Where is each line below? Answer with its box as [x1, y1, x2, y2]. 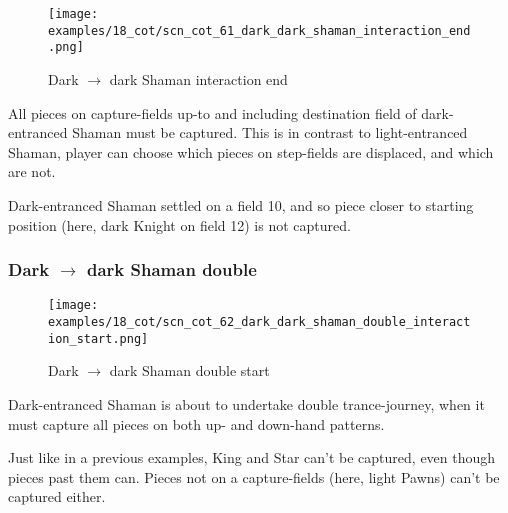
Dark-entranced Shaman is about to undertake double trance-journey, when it [8, 393, 485, 414]
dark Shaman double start [109, 360, 270, 381]
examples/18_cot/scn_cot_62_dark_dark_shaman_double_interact [48, 315, 471, 329]
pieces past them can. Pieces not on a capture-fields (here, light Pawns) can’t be [8, 466, 500, 487]
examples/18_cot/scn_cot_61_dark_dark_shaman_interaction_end [48, 23, 471, 38]
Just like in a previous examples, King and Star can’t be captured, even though [8, 447, 496, 468]
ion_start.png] [48, 331, 149, 346]
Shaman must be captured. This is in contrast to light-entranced [72, 122, 468, 143]
